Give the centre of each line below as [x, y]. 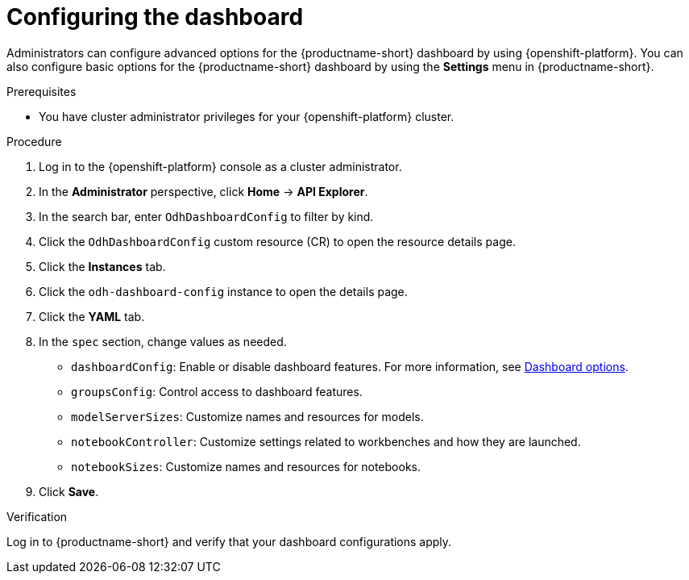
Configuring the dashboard [155, 17]
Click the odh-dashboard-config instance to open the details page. [223, 291]
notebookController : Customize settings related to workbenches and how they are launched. [326, 441]
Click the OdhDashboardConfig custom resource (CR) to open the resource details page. [277, 241]
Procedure [34, 141]
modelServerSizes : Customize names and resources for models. [247, 416]
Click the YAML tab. [92, 316]
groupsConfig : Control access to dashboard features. [217, 391]
